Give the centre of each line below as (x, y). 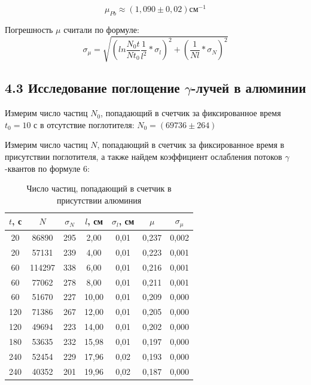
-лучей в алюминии (249, 88)
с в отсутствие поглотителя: (84, 124)
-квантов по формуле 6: (47, 168)
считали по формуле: (101, 29)
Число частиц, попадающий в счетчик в (99, 188)
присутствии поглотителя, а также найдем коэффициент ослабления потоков (144, 156)
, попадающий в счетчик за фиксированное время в (191, 145)
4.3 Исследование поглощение (92, 88)
